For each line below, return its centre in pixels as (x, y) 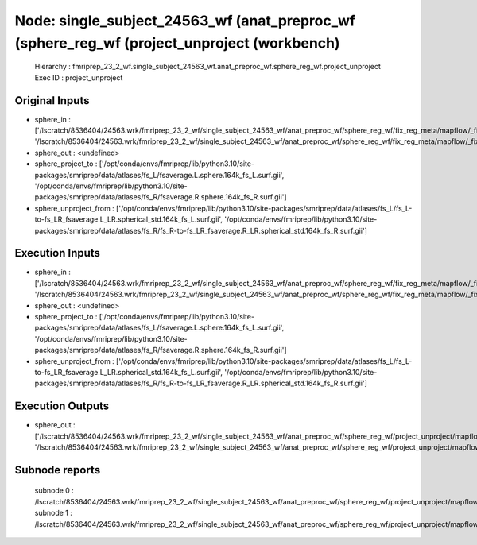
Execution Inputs (58, 253)
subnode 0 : (54, 491)
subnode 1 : (54, 513)
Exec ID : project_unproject (79, 77)
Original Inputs (52, 100)
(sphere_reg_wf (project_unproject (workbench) (178, 43)
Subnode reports (58, 470)
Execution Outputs (62, 406)
